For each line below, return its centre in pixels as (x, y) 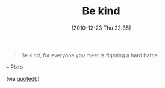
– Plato (14, 67)
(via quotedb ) (23, 78)
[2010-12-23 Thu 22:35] (101, 28)
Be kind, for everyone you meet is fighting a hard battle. (90, 55)
